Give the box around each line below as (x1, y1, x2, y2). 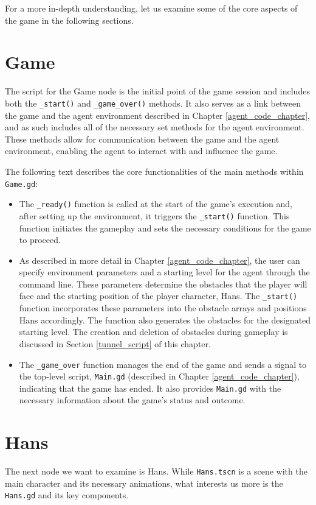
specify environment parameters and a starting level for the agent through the (19, 266, 310, 278)
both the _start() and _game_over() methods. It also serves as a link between (5, 96, 301, 109)
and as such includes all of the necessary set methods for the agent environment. (5, 121, 304, 133)
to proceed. (19, 233, 61, 246)
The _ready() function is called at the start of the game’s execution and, (19, 197, 292, 210)
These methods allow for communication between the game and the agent (5, 132, 280, 145)
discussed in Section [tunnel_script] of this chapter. (19, 337, 211, 350)
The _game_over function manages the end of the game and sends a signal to (19, 358, 307, 370)
